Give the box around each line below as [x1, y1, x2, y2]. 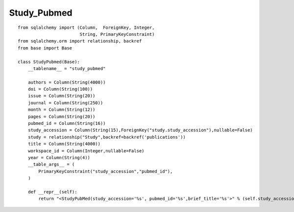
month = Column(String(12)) [27, 107, 96, 113]
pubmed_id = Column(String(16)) [27, 120, 106, 126]
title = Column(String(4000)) [27, 141, 100, 147]
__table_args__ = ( [27, 162, 75, 167]
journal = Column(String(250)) [27, 100, 103, 105]
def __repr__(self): [27, 189, 77, 194]
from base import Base [18, 45, 73, 51]
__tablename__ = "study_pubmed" [27, 66, 106, 71]
